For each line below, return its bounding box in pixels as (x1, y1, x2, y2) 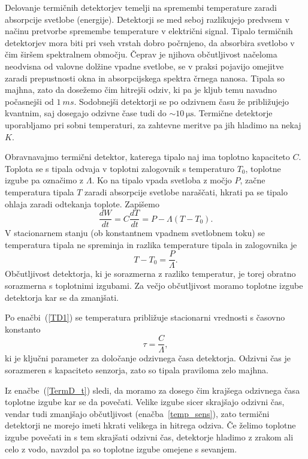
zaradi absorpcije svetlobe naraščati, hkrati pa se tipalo (84, 185, 288, 198)
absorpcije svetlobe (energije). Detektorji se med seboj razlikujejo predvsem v (5, 13, 289, 25)
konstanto (5, 322, 41, 335)
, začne (240, 174, 265, 186)
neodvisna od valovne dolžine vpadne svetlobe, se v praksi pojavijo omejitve (5, 59, 284, 72)
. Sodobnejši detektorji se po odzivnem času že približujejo (74, 95, 289, 107)
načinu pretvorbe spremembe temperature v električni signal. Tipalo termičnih (5, 25, 293, 37)
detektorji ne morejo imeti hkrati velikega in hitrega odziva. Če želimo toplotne (5, 419, 296, 431)
